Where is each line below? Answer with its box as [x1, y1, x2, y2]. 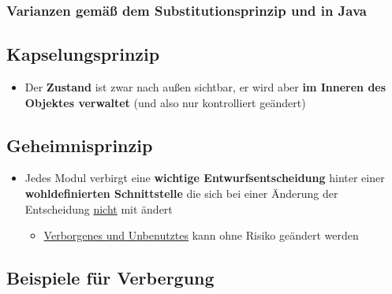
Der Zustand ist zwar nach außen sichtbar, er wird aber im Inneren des [24, 79, 386, 95]
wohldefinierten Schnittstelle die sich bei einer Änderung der [24, 185, 338, 202]
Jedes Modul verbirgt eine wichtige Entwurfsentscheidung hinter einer [24, 169, 385, 186]
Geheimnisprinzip [6, 132, 153, 157]
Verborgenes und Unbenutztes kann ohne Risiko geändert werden [43, 227, 359, 244]
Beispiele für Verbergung [6, 266, 215, 290]
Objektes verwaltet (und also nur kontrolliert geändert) [24, 94, 306, 110]
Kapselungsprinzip [6, 42, 160, 66]
